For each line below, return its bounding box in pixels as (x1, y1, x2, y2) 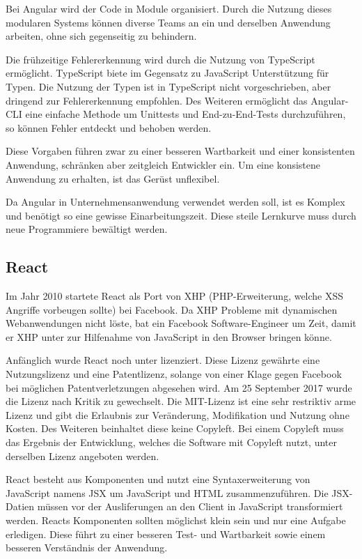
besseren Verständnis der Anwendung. (6, 540, 168, 555)
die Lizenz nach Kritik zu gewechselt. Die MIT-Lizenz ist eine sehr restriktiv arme (6, 394, 356, 408)
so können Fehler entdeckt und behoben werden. (6, 120, 212, 135)
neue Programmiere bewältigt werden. (6, 222, 168, 236)
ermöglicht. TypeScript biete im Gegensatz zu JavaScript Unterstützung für (6, 66, 329, 80)
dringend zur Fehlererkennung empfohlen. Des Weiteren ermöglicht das (6, 93, 308, 107)
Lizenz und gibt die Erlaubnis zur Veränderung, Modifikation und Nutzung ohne (6, 407, 349, 422)
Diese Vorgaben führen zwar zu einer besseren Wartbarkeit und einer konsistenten (6, 144, 355, 158)
